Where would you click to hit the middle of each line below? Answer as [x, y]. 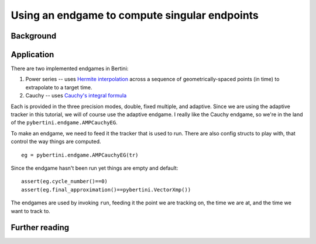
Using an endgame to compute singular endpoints [135, 15]
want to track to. [31, 211]
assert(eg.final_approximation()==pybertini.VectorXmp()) [106, 189]
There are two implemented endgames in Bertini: [70, 69]
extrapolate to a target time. [59, 87]
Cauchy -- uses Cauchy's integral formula [76, 96]
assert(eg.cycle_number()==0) [65, 182]
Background [34, 36]
